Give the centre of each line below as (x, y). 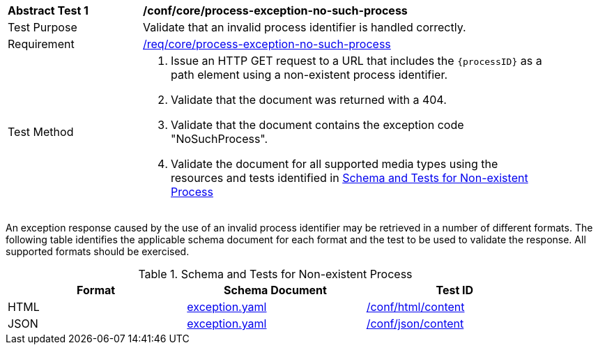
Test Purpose (43, 27)
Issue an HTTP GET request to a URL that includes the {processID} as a (356, 61)
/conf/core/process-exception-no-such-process (275, 10)
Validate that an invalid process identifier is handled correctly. (305, 27)
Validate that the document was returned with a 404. (309, 100)
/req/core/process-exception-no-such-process (267, 44)
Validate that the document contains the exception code (317, 125)
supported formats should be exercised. (98, 251)
